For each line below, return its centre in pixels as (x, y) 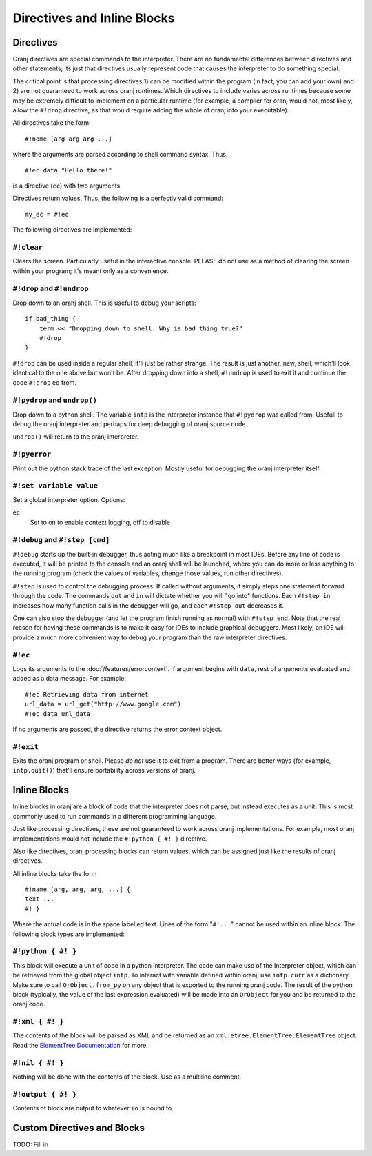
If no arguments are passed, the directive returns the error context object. (117, 729)
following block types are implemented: (69, 934)
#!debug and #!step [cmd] (61, 540)
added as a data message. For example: (70, 679)
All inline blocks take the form (55, 873)
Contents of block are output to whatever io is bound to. (93, 1108)
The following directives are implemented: (72, 230)
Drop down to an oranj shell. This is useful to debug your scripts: (104, 303)
